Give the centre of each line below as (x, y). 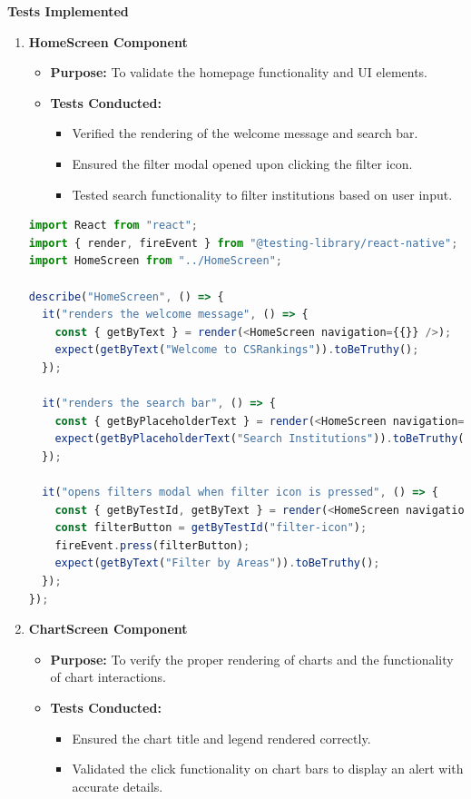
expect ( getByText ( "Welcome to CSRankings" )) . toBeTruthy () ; (237, 350)
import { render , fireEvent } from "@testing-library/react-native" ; (243, 243)
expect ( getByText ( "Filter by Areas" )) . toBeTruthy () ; (217, 563)
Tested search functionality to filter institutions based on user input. (262, 194)
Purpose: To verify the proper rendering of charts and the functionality (252, 659)
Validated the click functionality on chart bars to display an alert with (268, 769)
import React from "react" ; (113, 226)
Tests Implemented (68, 11)
